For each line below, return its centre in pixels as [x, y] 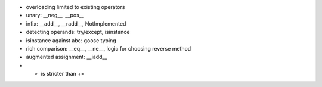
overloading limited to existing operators [75, 7]
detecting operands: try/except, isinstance [78, 32]
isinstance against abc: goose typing [71, 40]
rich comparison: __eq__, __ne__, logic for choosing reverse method [109, 48]
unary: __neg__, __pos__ [55, 15]
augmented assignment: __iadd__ [66, 57]
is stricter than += [63, 74]
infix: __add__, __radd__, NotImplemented [76, 23]
